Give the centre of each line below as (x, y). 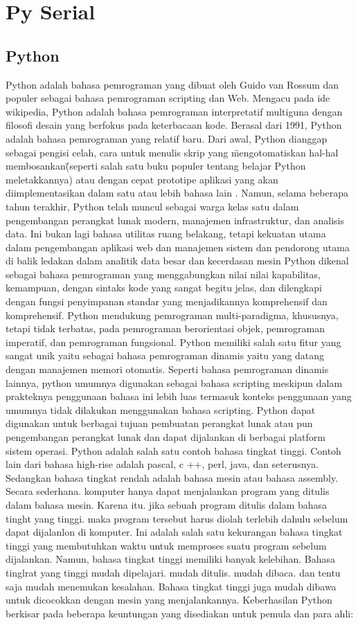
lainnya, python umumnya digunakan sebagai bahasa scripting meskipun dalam (174, 382)
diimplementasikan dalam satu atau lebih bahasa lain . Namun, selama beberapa (177, 193)
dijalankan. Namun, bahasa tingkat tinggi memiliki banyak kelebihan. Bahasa (171, 559)
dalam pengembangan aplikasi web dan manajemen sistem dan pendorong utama (178, 247)
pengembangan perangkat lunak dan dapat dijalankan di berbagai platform (165, 437)
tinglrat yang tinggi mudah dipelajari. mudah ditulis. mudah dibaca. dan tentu (173, 572)
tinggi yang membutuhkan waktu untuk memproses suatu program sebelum (166, 545)
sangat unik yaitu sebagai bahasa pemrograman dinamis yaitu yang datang (165, 355)
